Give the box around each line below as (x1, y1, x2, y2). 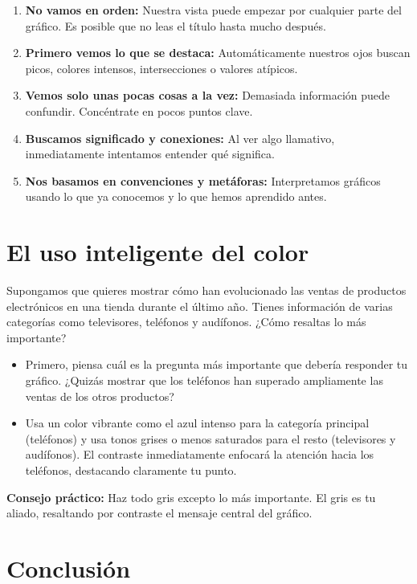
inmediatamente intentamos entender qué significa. (25, 145, 275, 162)
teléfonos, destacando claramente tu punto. (25, 462, 237, 478)
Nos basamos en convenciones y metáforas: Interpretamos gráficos (25, 172, 381, 189)
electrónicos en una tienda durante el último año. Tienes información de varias (6, 297, 393, 314)
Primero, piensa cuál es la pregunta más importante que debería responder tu (25, 356, 408, 373)
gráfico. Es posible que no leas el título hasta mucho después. (25, 17, 326, 34)
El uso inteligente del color (6, 235, 309, 268)
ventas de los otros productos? (25, 387, 174, 404)
